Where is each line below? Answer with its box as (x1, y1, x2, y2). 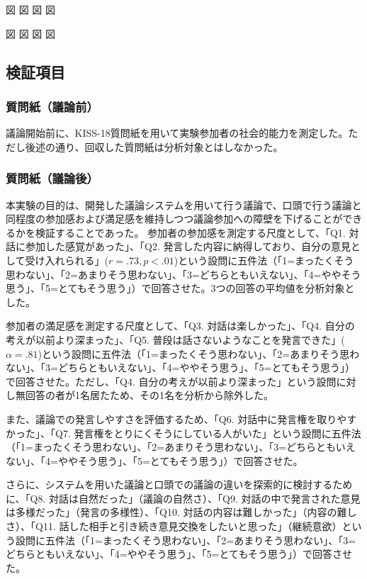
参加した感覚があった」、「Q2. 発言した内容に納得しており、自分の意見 (25, 239, 351, 254)
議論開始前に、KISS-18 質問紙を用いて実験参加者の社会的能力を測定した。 (6, 125, 349, 140)
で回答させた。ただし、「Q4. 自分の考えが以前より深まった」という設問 (6, 373, 337, 388)
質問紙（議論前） (6, 97, 98, 115)
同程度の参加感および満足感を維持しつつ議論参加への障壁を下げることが (6, 211, 343, 226)
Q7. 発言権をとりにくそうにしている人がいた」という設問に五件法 (55, 425, 361, 440)
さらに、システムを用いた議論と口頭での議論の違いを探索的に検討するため (6, 477, 353, 492)
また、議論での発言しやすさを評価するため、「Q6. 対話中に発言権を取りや (6, 411, 347, 426)
